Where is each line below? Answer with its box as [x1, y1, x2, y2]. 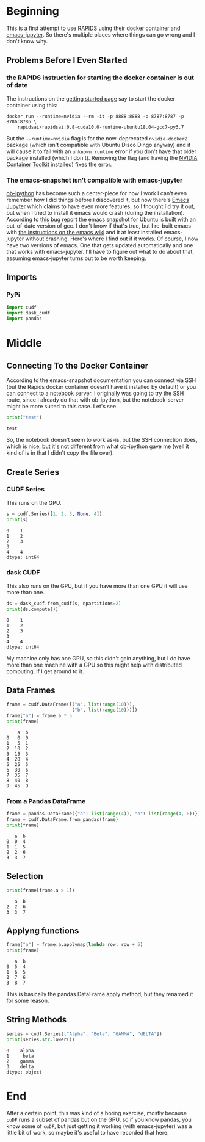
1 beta [6, 1053, 34, 1059]
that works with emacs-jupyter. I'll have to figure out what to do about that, [6, 248, 194, 255]
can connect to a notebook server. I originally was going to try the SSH [6, 389, 184, 397]
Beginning [6, 4, 60, 18]
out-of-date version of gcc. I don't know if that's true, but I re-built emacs [6, 222, 191, 229]
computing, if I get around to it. [6, 667, 84, 675]
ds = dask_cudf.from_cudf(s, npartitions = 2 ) [6, 600, 121, 607]
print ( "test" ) [6, 414, 43, 421]
